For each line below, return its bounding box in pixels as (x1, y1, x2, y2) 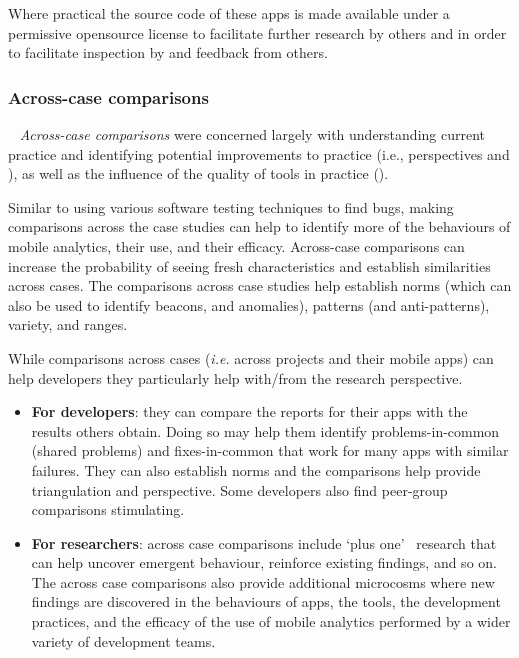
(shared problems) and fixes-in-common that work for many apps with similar (31, 440, 509, 461)
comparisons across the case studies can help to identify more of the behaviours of (8, 216, 511, 237)
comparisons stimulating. (31, 499, 185, 520)
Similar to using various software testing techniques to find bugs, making (8, 196, 454, 217)
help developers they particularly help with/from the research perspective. (8, 367, 463, 388)
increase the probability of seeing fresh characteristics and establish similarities (8, 255, 491, 276)
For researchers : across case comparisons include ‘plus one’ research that (31, 532, 497, 553)
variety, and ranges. (8, 314, 128, 335)
